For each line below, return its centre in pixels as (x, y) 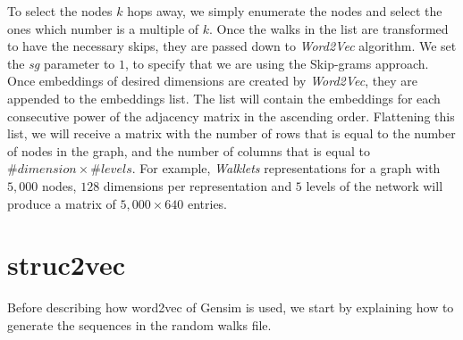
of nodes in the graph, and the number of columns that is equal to (189, 150)
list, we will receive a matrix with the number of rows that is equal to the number (231, 133)
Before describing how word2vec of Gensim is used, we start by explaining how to (231, 307)
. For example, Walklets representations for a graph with (286, 168)
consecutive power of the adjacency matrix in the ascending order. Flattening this (231, 116)
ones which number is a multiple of (103, 28)
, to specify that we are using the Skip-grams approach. (277, 63)
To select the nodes (60, 11)
